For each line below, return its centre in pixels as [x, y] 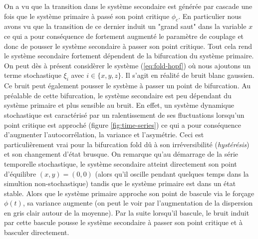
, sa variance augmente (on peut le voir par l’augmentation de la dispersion [138, 203]
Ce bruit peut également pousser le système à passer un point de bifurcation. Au [128, 86]
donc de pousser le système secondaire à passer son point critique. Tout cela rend [128, 46]
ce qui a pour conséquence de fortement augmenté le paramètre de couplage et [124, 36]
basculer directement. [37, 232]
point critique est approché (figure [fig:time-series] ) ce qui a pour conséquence [123, 124]
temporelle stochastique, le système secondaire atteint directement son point [121, 163]
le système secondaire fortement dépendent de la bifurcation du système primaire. [129, 56]
